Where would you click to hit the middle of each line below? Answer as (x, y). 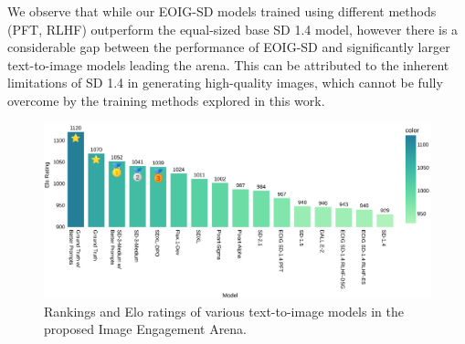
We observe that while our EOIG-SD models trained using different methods (222, 11)
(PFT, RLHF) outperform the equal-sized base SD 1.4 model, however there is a (233, 29)
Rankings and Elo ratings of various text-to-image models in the (224, 311)
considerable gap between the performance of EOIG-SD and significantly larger (229, 47)
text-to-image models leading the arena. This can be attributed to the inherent (228, 64)
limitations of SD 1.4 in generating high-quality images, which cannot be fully (225, 83)
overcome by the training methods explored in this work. (166, 100)
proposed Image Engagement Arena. (146, 329)
